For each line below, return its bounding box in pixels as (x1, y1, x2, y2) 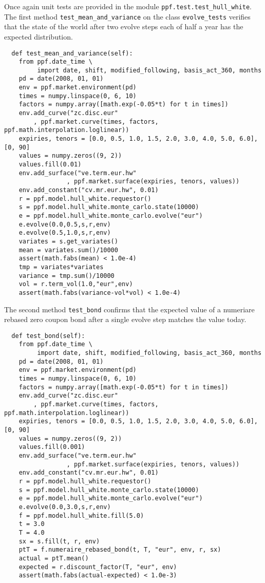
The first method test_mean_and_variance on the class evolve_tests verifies (4, 11, 251, 22)
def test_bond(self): (11, 332, 85, 340)
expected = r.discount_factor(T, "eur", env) (18, 563, 177, 571)
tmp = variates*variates (18, 263, 104, 271)
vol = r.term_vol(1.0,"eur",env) (18, 280, 133, 288)
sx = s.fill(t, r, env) (18, 537, 100, 545)
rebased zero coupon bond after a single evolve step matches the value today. (4, 314, 247, 325)
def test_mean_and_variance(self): (11, 49, 133, 57)
